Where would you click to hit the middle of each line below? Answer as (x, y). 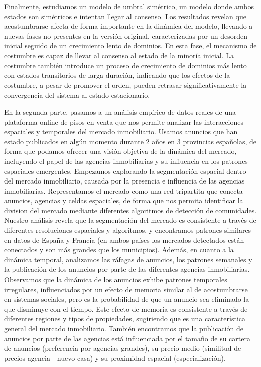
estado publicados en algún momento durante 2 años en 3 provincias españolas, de (130, 141)
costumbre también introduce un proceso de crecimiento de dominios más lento (125, 65)
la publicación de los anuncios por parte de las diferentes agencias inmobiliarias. (127, 269)
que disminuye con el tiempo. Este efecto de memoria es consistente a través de (126, 308)
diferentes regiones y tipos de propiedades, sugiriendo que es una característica (125, 318)
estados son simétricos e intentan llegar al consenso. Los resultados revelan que (125, 16)
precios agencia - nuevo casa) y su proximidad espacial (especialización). (115, 358)
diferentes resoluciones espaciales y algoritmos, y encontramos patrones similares (128, 230)
